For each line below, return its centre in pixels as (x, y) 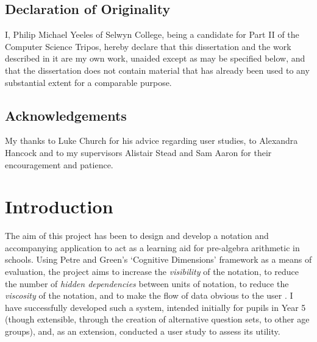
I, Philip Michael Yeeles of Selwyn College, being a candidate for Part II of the (152, 34)
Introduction (59, 206)
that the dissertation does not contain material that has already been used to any (157, 70)
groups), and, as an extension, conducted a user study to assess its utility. (143, 331)
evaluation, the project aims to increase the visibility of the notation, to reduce (152, 272)
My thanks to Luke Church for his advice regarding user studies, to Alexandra (151, 141)
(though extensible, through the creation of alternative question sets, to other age (157, 319)
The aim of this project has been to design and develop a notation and (137, 236)
